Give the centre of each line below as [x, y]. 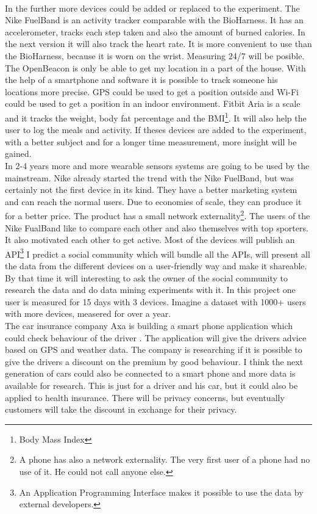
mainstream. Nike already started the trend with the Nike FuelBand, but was [150, 177]
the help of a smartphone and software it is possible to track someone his [141, 80]
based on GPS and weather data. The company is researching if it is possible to [154, 349]
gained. [18, 154]
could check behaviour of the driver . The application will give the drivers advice [156, 337]
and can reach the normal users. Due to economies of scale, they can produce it [153, 201]
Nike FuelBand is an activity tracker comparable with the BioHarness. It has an [154, 20]
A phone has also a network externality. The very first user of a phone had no [165, 459]
